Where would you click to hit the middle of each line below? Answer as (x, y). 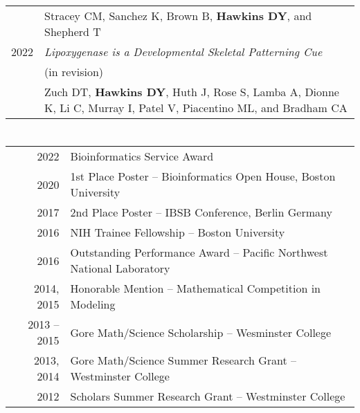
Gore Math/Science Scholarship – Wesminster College (201, 332)
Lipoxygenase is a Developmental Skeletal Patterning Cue (183, 52)
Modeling (93, 304)
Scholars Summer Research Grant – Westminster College (208, 396)
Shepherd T (73, 31)
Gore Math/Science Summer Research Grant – (183, 360)
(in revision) (74, 72)
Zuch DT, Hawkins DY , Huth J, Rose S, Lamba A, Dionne (192, 92)
